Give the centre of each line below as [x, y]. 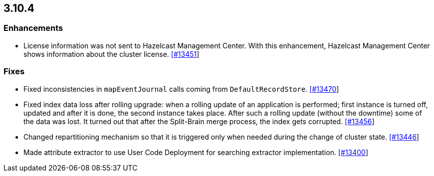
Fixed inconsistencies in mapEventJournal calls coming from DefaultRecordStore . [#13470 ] [181, 89]
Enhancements [33, 28]
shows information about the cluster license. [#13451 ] [111, 54]
